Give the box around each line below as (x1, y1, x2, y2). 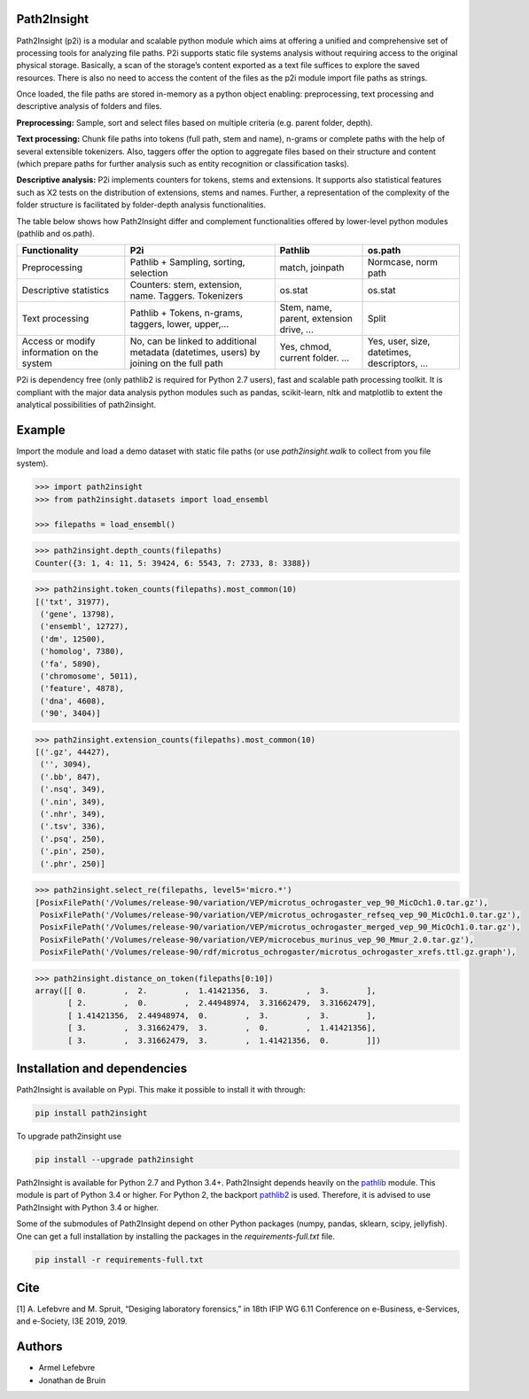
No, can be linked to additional (129, 335, 257, 347)
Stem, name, (279, 301, 332, 314)
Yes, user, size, (367, 335, 431, 347)
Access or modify (21, 335, 97, 347)
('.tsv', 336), (40, 821, 106, 832)
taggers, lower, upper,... (129, 318, 229, 330)
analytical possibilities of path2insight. (16, 400, 157, 410)
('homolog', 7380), (40, 647, 124, 657)
